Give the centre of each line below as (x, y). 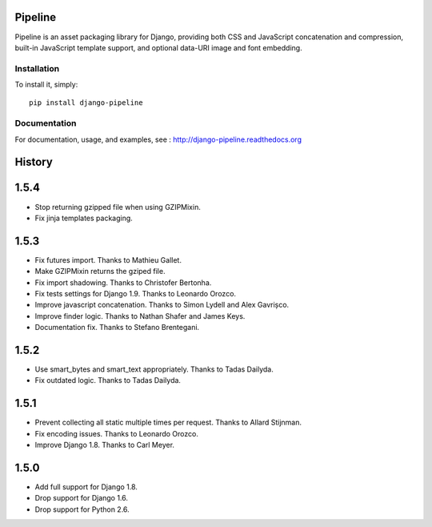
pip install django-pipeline (86, 103)
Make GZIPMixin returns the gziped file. (100, 272)
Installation (37, 68)
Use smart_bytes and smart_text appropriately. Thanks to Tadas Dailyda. (154, 369)
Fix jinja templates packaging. (84, 218)
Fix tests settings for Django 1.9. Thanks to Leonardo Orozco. (135, 293)
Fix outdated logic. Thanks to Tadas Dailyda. (108, 380)
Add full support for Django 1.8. (86, 487)
